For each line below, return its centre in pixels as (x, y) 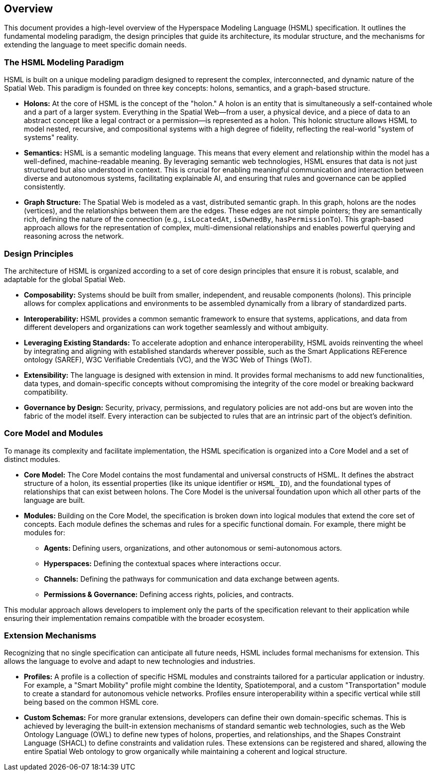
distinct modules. (32, 459)
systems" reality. (51, 138)
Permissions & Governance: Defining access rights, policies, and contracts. (169, 594)
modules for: (45, 532)
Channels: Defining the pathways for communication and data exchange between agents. (192, 579)
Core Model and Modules (54, 433)
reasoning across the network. (74, 236)
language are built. (55, 500)
